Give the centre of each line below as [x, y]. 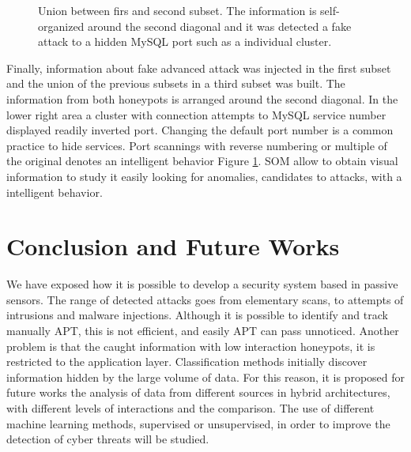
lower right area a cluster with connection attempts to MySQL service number [196, 114]
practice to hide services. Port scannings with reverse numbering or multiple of [197, 145]
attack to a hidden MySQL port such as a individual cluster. [185, 41]
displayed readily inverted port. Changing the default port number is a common [200, 130]
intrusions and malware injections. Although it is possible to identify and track [197, 315]
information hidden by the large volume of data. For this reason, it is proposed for [206, 377]
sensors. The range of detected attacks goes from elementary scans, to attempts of [205, 299]
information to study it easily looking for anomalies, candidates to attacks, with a [204, 176]
